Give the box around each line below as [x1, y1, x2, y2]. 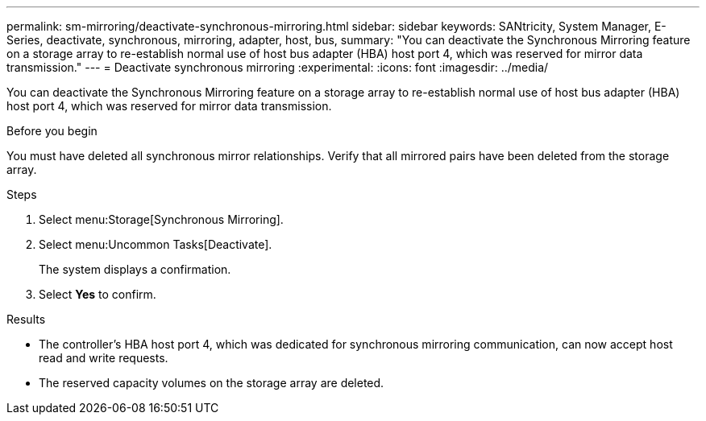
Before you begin [6, 124, 98, 138]
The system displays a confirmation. [39, 262, 231, 276]
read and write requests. [39, 351, 168, 365]
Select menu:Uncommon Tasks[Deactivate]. [39, 237, 272, 251]
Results [6, 312, 46, 326]
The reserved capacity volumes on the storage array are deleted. [39, 376, 384, 390]
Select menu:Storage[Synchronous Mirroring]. [39, 213, 284, 226]
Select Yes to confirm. [39, 287, 156, 301]
